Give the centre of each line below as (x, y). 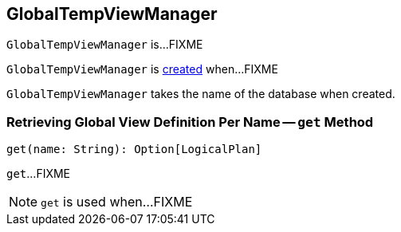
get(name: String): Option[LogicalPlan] (134, 149)
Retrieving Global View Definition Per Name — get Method (190, 122)
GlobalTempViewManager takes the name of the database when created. (201, 94)
